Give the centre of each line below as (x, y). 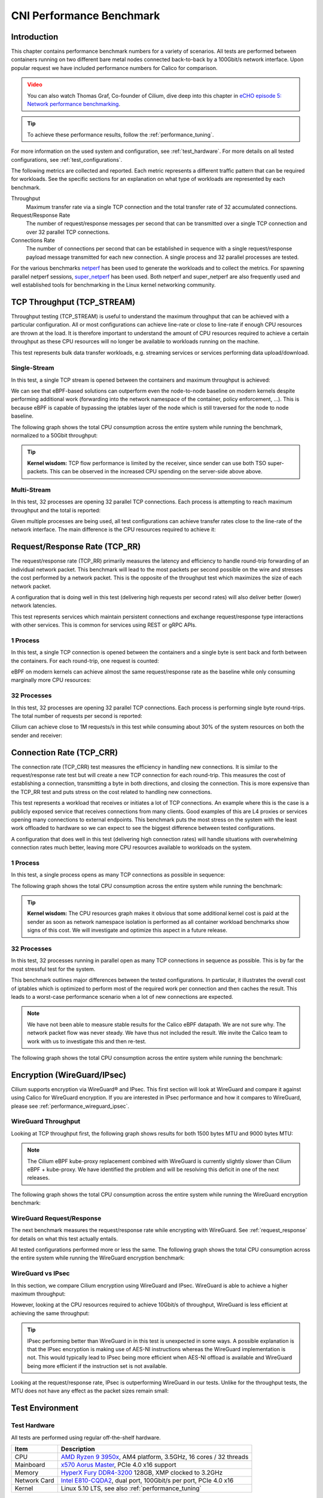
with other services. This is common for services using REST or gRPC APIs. (104, 625)
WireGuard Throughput (46, 1122)
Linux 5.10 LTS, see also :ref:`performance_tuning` (131, 1488)
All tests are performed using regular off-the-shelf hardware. (86, 1437)
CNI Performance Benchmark (86, 16)
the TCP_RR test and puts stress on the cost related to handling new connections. (112, 792)
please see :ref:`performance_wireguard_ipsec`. (70, 1106)
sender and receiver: (37, 735)
